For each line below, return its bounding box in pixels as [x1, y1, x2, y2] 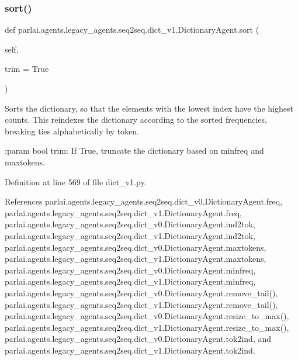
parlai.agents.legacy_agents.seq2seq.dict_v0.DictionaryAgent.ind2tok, [5, 218, 255, 230]
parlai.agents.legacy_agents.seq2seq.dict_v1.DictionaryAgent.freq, [5, 206, 242, 219]
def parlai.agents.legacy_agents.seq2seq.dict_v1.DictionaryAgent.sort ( [5, 23, 259, 36]
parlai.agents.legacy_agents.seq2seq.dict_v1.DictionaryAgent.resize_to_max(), [5, 321, 289, 333]
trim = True [5, 63, 49, 75]
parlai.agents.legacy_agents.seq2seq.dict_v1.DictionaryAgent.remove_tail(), [5, 298, 278, 310]
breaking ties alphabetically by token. [5, 124, 139, 137]
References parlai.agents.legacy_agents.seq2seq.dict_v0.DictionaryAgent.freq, [5, 195, 282, 207]
